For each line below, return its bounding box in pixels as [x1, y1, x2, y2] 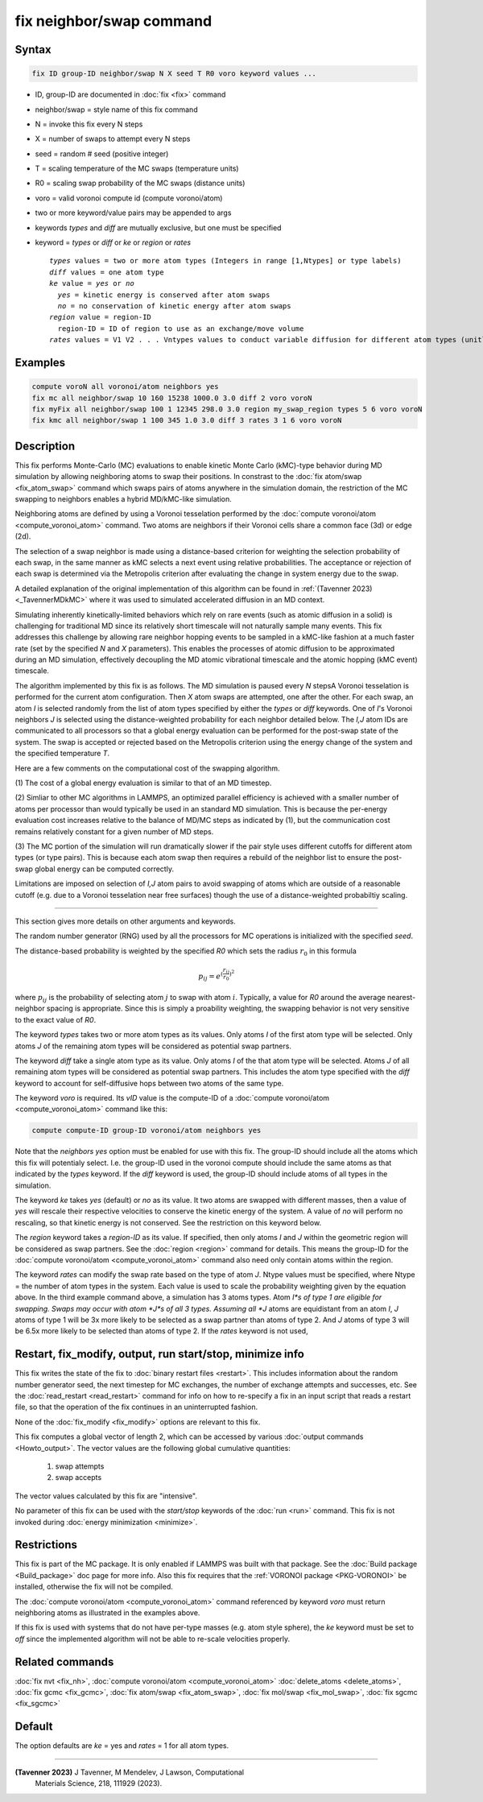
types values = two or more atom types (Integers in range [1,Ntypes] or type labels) [49, 256, 402, 266]
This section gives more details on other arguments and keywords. [14, 916, 237, 926]
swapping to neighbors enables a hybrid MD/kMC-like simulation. [14, 494, 233, 504]
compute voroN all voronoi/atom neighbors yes [31, 382, 219, 391]
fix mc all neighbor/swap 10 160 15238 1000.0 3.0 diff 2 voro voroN [31, 393, 312, 403]
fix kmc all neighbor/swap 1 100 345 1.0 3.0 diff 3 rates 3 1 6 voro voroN [31, 415, 342, 425]
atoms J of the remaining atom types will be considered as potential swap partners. [14, 1041, 291, 1051]
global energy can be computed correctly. [35, 864, 175, 874]
